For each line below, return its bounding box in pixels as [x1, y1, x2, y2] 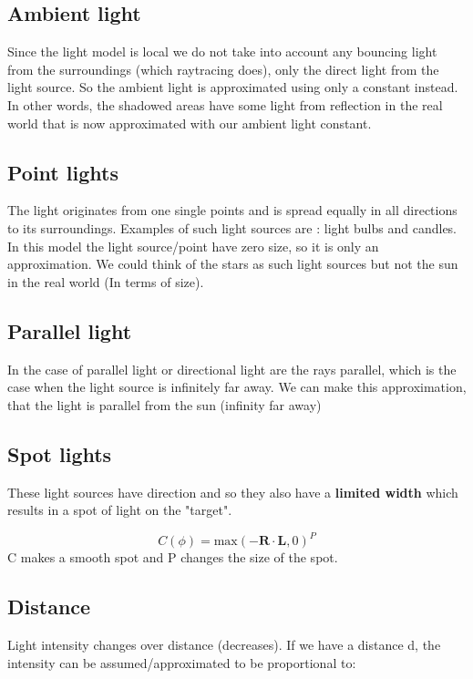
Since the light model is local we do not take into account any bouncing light [7, 42, 437, 61]
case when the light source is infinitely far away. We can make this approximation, [7, 377, 467, 396]
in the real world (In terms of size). [7, 272, 204, 291]
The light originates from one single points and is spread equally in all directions [7, 201, 458, 220]
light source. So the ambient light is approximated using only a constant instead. [7, 77, 458, 97]
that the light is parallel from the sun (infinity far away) [7, 395, 322, 414]
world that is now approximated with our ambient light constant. [7, 113, 372, 132]
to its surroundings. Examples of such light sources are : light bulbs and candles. [7, 218, 458, 237]
